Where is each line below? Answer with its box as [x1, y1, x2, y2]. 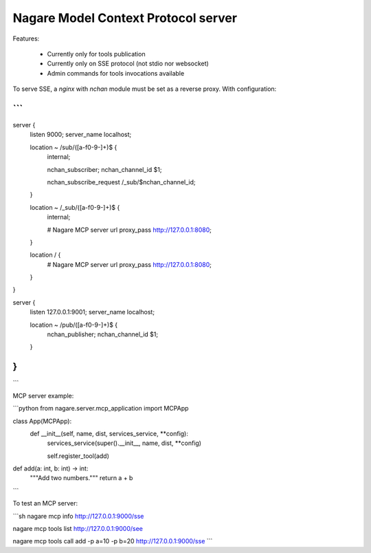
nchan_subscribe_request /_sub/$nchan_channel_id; [47, 177, 196, 186]
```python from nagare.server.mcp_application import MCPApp [12, 404, 189, 413]
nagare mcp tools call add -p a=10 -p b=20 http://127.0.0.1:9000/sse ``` [12, 537, 213, 545]
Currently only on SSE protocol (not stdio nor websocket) [47, 59, 209, 68]
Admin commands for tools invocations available [47, 69, 185, 77]
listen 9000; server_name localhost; [30, 131, 132, 139]
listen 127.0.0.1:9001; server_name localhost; [30, 308, 155, 316]
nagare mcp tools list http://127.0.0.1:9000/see [12, 525, 144, 533]
